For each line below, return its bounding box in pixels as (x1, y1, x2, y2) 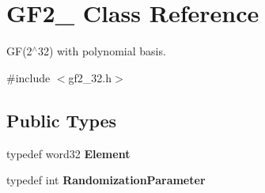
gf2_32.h (68, 69, 112, 85)
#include (6, 69, 51, 85)
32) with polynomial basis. (37, 43, 166, 59)
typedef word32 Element (6, 145, 131, 161)
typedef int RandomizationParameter (6, 172, 206, 188)
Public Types (6, 108, 117, 132)
